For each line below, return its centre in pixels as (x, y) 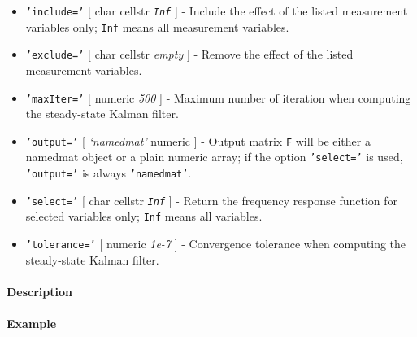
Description (40, 291)
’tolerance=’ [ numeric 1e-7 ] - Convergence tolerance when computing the (216, 244)
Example (32, 324)
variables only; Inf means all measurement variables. (157, 26)
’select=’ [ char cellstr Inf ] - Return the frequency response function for (212, 200)
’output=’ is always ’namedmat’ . (109, 173)
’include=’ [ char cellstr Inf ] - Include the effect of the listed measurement (217, 11)
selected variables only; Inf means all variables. (144, 216)
